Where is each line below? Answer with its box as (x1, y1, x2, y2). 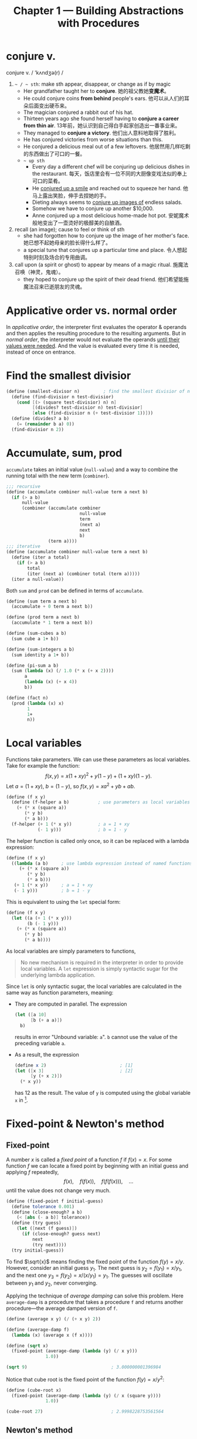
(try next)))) (32, 1242, 67, 1248)
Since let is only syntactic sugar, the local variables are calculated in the (6, 983, 182, 990)
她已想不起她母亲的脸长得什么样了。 (23, 239, 111, 246)
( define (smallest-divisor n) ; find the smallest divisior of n (6, 388, 191, 394)
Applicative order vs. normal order (6, 304, 177, 318)
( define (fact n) (6, 695, 49, 701)
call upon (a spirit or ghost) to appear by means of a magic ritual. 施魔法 (14, 261, 189, 268)
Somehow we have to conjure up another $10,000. (32, 204, 154, 212)
